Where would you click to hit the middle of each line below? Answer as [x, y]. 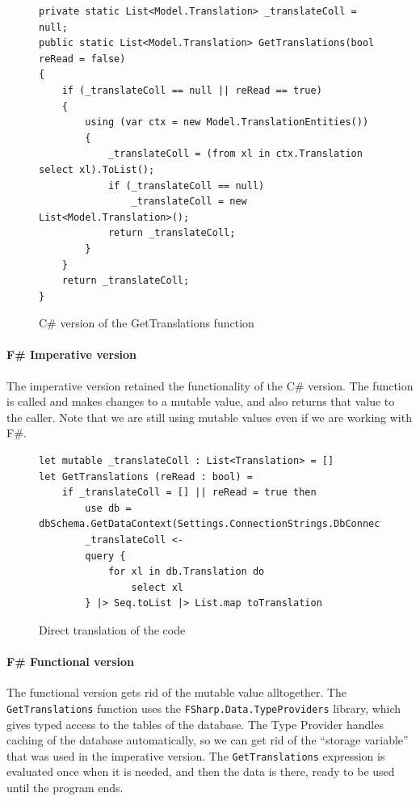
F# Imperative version [72, 354]
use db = [108, 508]
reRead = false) [82, 59]
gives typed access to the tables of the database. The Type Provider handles [195, 724]
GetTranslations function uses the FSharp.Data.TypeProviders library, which [204, 708]
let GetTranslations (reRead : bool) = [146, 476]
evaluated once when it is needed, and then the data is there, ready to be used [201, 771]
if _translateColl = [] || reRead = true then [189, 493]
